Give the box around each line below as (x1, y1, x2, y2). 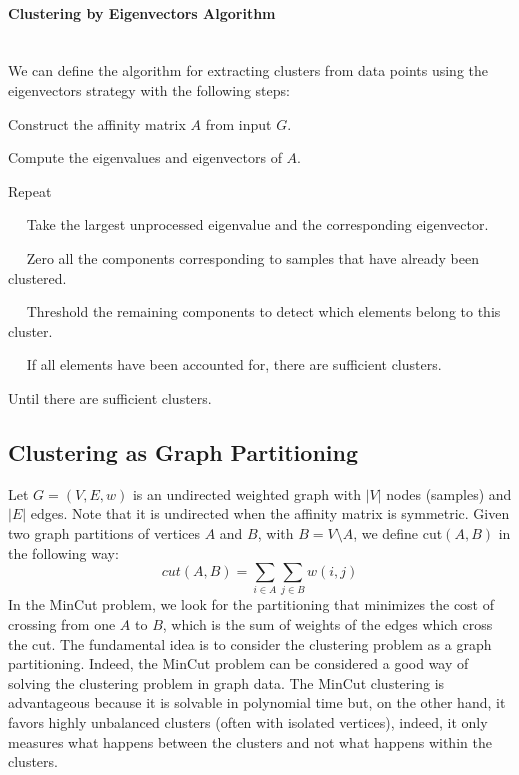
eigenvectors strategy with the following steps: (8, 79, 290, 100)
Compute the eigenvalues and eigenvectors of (8, 147, 282, 168)
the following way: (8, 542, 119, 563)
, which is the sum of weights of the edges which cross (162, 614, 493, 635)
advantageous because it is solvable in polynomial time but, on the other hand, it (8, 692, 506, 713)
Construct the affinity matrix (8, 113, 186, 134)
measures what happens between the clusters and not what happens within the (8, 731, 492, 752)
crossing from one (8, 614, 116, 635)
